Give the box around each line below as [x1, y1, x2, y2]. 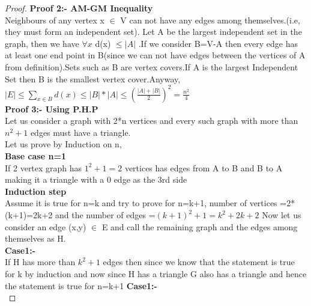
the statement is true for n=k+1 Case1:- [5, 279, 157, 292]
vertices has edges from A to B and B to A [124, 161, 283, 174]
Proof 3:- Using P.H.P [5, 102, 98, 115]
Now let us [262, 209, 301, 221]
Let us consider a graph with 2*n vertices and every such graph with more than [5, 114, 298, 127]
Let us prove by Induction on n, [5, 138, 122, 150]
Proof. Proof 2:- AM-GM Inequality [5, 2, 153, 14]
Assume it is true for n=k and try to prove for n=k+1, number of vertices [5, 197, 277, 209]
